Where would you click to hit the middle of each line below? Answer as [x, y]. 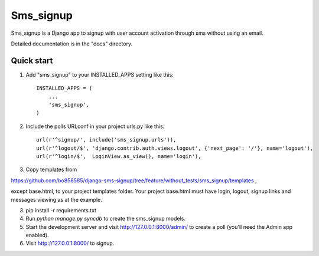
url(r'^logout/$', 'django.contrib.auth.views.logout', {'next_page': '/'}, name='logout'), [175, 148]
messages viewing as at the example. [57, 199]
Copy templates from [51, 170]
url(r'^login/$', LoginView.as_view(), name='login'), [119, 156]
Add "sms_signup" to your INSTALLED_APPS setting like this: [100, 74]
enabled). [38, 235]
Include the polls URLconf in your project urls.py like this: [95, 126]
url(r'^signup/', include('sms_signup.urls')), [106, 140]
